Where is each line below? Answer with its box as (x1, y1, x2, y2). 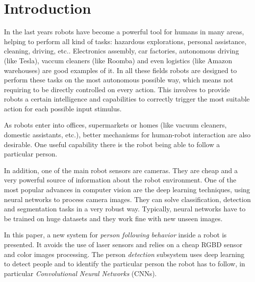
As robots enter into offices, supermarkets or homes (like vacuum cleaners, (4, 120, 227, 130)
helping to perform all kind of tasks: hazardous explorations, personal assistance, (4, 36, 247, 46)
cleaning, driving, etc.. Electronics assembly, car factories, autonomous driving (4, 46, 239, 56)
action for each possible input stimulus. (4, 103, 122, 113)
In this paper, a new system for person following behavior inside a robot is (4, 230, 227, 240)
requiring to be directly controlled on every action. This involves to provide (4, 84, 230, 94)
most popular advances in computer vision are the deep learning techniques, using (4, 184, 250, 195)
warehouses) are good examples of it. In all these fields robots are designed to (4, 65, 237, 75)
